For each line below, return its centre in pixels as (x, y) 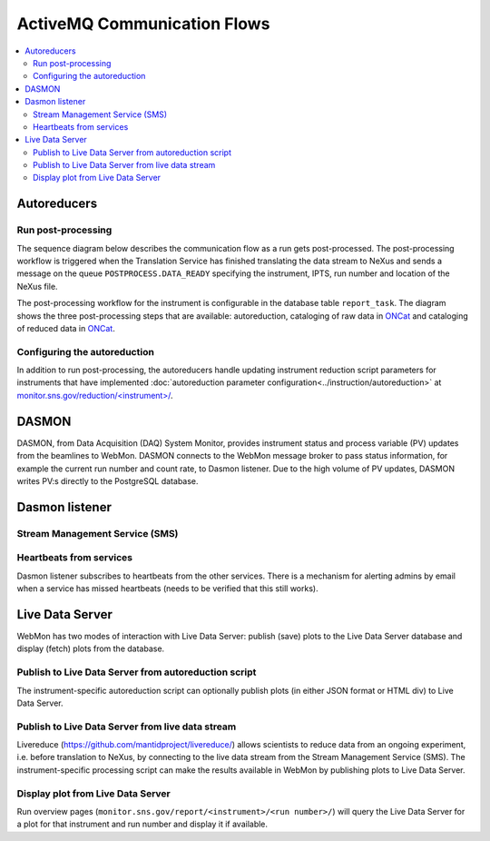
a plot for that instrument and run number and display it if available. (142, 824)
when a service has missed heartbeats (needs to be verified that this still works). (167, 589)
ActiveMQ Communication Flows (143, 24)
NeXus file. (37, 286)
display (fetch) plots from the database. (91, 648)
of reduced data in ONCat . (66, 328)
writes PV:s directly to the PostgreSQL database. (108, 480)
